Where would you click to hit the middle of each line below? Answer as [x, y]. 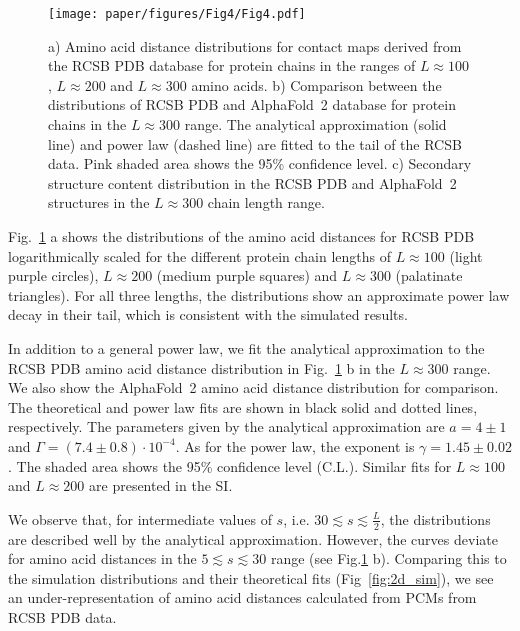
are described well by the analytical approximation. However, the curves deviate [253, 538]
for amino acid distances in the [102, 558]
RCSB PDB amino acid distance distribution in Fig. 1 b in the [201, 367]
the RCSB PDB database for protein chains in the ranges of [232, 65]
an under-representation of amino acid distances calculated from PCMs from [242, 597]
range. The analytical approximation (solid [315, 124]
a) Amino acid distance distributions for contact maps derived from [255, 45]
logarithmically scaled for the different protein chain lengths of [199, 255]
